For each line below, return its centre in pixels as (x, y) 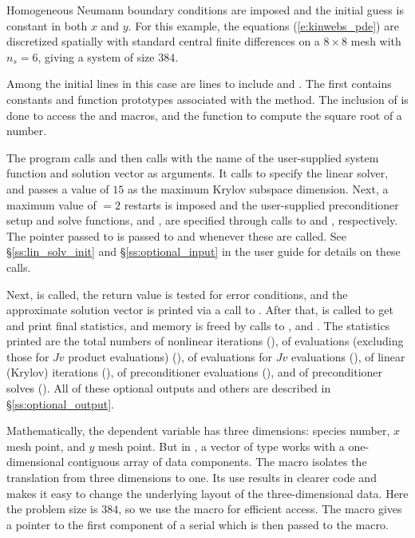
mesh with (376, 41)
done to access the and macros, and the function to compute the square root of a (204, 115)
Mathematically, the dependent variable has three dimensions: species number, (198, 430)
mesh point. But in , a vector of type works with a (221, 446)
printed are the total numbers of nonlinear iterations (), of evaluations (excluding (205, 341)
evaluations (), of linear (348, 356)
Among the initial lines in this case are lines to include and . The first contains (199, 84)
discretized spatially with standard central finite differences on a (163, 41)
